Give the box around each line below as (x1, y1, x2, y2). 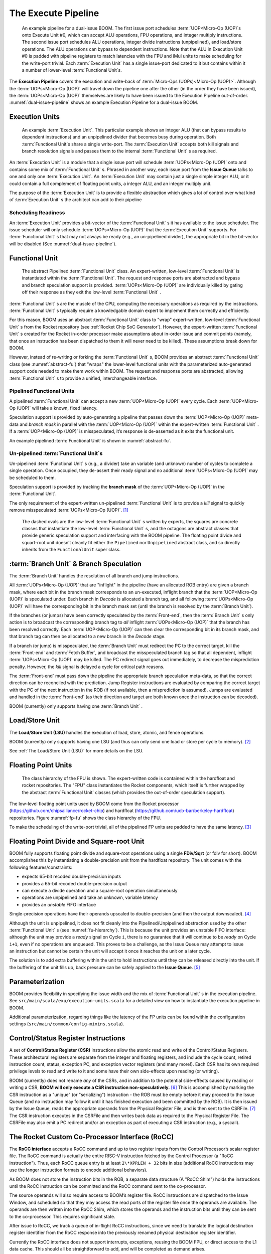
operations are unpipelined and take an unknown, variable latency (22, 894, 158, 900)
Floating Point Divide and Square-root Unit (9, 837, 145, 845)
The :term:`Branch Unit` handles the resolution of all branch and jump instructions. (9, 573, 179, 579)
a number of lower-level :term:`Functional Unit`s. (22, 67, 122, 73)
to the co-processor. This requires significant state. (9, 1213, 115, 1219)
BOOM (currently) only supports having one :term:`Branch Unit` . (9, 703, 143, 709)
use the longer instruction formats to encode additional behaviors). (9, 1167, 148, 1173)
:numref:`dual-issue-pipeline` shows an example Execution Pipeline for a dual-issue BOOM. (9, 99, 198, 105)
